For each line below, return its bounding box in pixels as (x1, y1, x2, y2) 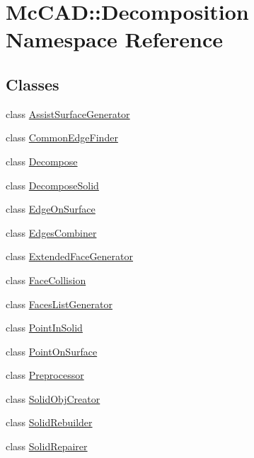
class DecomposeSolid (6, 177, 99, 192)
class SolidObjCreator (6, 391, 100, 406)
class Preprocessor (6, 368, 84, 382)
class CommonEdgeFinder (6, 130, 118, 145)
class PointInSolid (6, 320, 83, 335)
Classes (6, 73, 59, 95)
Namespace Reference (6, 25, 223, 54)
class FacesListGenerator (6, 296, 112, 311)
